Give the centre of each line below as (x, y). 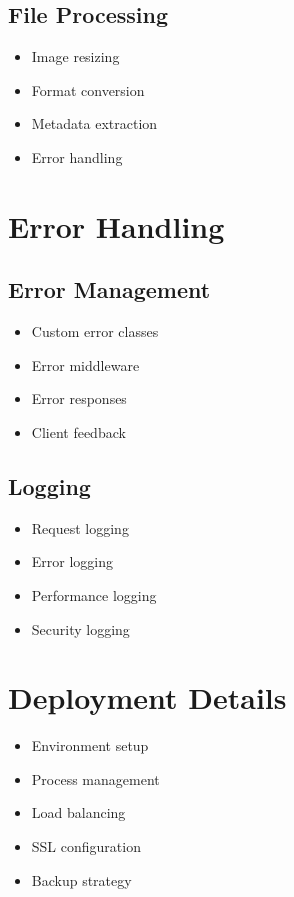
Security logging (80, 628)
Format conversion (88, 89)
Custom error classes (95, 331)
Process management (95, 778)
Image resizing (75, 56)
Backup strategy (81, 879)
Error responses (79, 398)
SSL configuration (86, 846)
